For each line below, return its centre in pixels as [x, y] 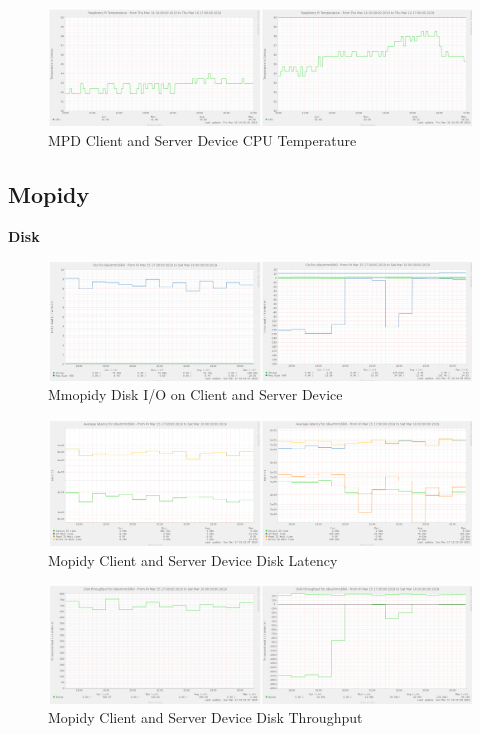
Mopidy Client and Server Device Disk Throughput [205, 717]
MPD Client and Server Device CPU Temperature [202, 140]
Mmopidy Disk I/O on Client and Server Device [195, 394]
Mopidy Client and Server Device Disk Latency [193, 559]
